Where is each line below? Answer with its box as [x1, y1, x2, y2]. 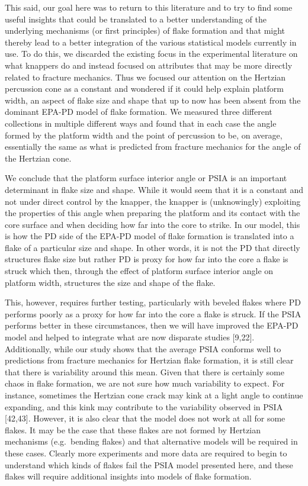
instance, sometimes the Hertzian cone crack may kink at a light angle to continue [5, 389, 303, 401]
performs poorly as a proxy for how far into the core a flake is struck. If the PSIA [5, 307, 301, 320]
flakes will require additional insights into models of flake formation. [5, 470, 252, 482]
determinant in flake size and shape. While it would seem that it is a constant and [5, 183, 304, 195]
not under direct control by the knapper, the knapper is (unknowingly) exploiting [5, 195, 301, 207]
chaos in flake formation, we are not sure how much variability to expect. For [5, 377, 285, 390]
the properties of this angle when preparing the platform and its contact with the [5, 207, 300, 219]
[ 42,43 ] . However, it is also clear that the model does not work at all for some [5, 412, 285, 424]
